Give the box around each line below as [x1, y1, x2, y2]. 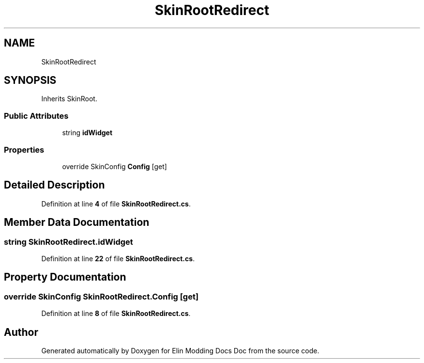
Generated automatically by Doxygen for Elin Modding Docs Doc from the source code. [41, 347, 319, 355]
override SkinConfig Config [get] [62, 162, 167, 171]
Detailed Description [4, 179, 105, 191]
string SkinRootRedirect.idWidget [4, 237, 133, 247]
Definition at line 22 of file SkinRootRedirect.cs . [41, 254, 195, 263]
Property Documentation [4, 271, 126, 284]
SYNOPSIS [4, 74, 57, 87]
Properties [4, 144, 45, 155]
